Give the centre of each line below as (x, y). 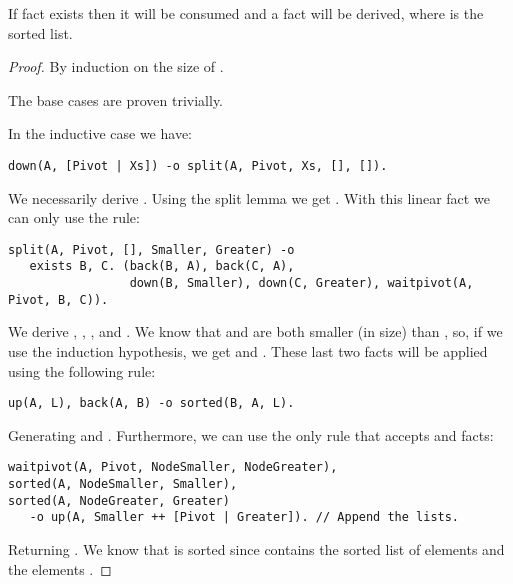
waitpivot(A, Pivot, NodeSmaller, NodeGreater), (173, 467)
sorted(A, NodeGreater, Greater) (119, 500)
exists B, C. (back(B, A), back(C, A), (162, 266)
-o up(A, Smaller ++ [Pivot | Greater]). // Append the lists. (244, 517)
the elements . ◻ (60, 568)
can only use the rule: (74, 217)
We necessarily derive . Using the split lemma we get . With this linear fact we (249, 197)
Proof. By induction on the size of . (116, 66)
